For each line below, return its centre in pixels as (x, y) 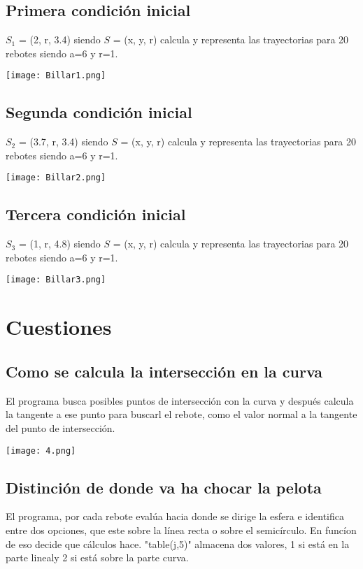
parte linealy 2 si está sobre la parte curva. (97, 557)
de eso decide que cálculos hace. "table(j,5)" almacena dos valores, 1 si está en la (178, 543)
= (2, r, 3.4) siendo (59, 39)
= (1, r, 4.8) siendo (59, 244)
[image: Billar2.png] (56, 178)
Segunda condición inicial (99, 112)
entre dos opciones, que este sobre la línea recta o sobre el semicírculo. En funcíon (181, 530)
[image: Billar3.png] (56, 280)
